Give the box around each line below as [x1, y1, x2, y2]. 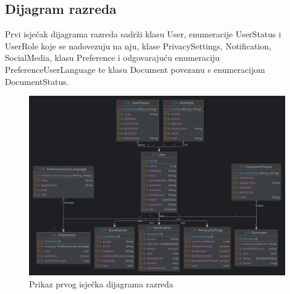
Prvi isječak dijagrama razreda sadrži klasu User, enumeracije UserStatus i [5, 28, 282, 40]
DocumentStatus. [5, 75, 69, 87]
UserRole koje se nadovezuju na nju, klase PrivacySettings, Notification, [5, 39, 272, 52]
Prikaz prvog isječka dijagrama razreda [29, 277, 173, 290]
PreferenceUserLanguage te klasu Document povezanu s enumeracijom [5, 63, 265, 75]
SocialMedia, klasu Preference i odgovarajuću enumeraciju [5, 51, 220, 64]
